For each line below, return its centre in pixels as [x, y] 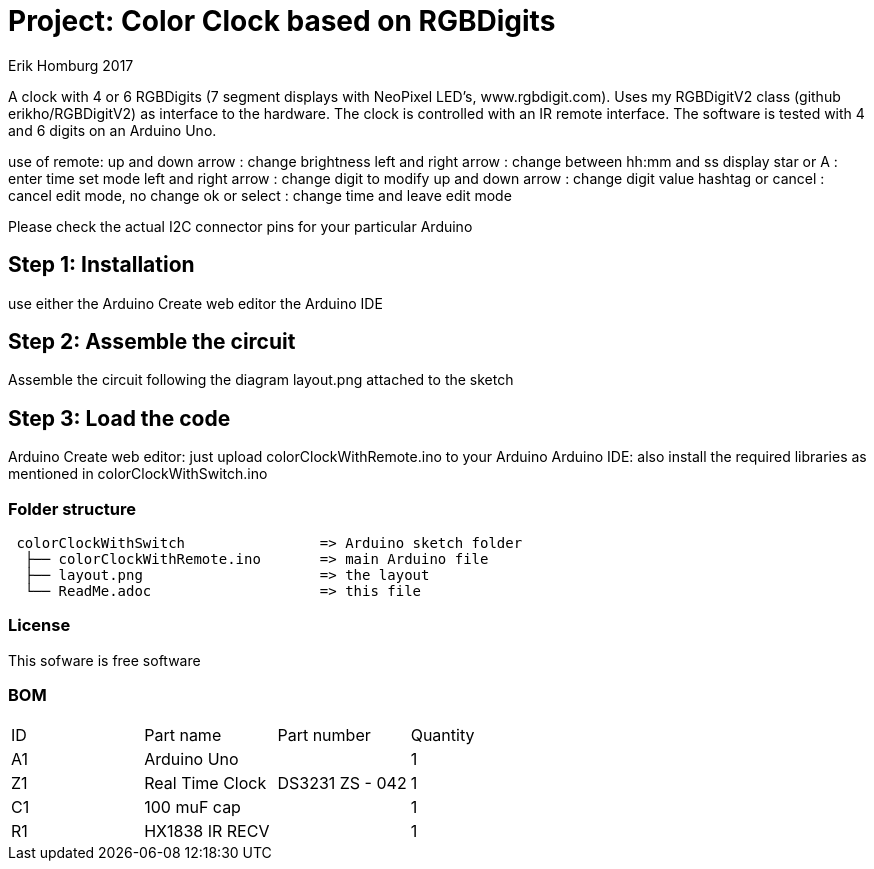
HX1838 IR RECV [207, 830]
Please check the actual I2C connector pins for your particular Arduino [240, 226]
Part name [183, 734]
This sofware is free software [104, 660]
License [39, 625]
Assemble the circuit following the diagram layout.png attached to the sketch [261, 380]
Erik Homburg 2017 [71, 65]
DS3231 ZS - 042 [342, 782]
